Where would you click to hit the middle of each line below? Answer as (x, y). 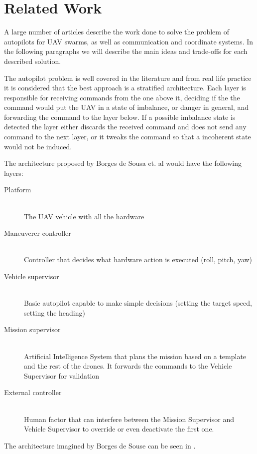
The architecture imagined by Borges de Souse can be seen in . (100, 445)
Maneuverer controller (38, 233)
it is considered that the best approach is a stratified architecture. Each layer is (125, 88)
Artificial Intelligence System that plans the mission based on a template (135, 356)
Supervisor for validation (62, 375)
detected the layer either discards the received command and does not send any (125, 127)
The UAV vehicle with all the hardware (84, 216)
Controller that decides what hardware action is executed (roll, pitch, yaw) (138, 259)
